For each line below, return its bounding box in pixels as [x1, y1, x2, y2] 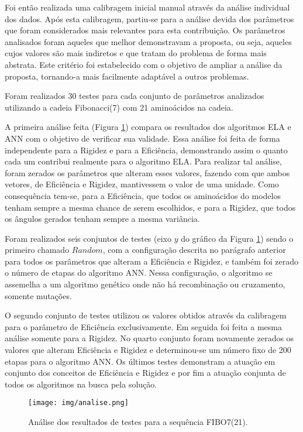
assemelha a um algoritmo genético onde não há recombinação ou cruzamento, [5, 278, 285, 290]
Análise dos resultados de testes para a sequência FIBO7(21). [28, 416, 248, 428]
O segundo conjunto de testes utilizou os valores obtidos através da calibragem [5, 309, 287, 321]
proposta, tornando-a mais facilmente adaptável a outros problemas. [5, 70, 249, 82]
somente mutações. [5, 289, 72, 301]
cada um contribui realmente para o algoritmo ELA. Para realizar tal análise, [5, 155, 282, 167]
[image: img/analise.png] [28, 399, 129, 407]
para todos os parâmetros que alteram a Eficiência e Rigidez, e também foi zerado [5, 255, 299, 267]
